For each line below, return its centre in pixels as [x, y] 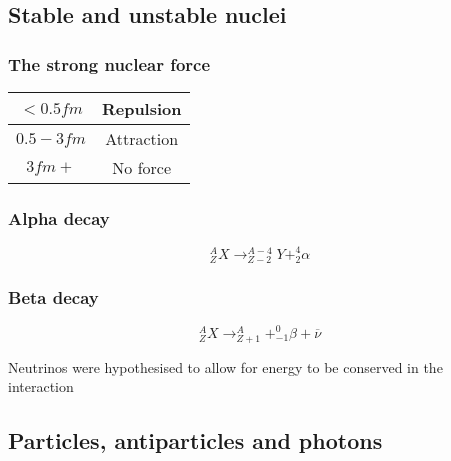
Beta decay [53, 296]
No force [142, 167]
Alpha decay [59, 217]
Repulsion [141, 108]
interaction [41, 386]
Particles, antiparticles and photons [195, 440]
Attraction [142, 138]
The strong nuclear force [109, 63]
